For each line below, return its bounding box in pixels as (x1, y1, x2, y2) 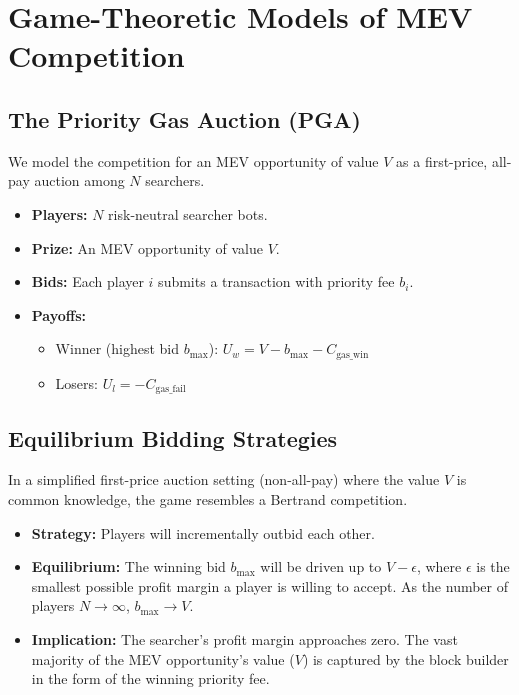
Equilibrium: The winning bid (31, 556, 226, 577)
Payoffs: (31, 304, 87, 325)
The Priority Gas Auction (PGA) (8, 103, 361, 134)
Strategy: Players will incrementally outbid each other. (31, 522, 375, 543)
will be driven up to (260, 556, 382, 577)
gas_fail (155, 384, 186, 395)
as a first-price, (396, 150, 488, 171)
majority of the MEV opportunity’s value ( (31, 648, 295, 669)
